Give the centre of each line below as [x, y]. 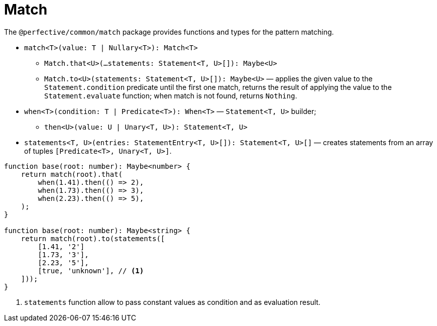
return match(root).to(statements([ [93, 238]
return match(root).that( [72, 174]
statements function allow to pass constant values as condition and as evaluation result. [172, 302]
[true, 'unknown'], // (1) [91, 270]
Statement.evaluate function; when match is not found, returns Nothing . [171, 95]
